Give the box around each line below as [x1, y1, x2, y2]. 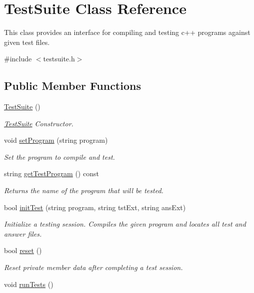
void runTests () [4, 279, 53, 289]
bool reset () [4, 245, 42, 256]
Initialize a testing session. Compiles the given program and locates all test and [4, 219, 246, 229]
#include [4, 53, 32, 64]
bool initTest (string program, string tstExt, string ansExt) [4, 202, 186, 212]
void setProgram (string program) [4, 135, 108, 145]
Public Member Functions [4, 78, 141, 93]
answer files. [4, 228, 42, 239]
